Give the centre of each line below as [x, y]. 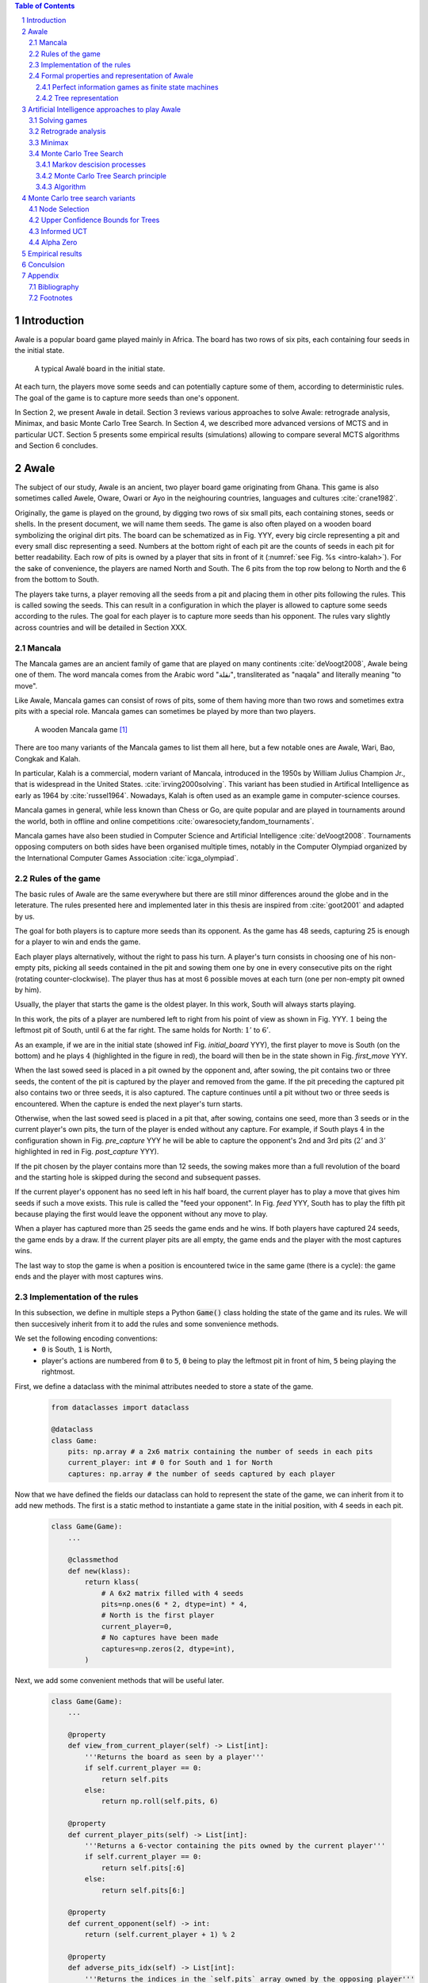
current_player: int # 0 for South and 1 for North [170, 1463]
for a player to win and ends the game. [78, 942]
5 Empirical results [52, 253]
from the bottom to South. [57, 580]
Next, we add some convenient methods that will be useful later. [120, 1680]
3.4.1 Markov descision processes [91, 165]
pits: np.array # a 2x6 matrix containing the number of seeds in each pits [220, 1452]
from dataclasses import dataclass [120, 1407]
